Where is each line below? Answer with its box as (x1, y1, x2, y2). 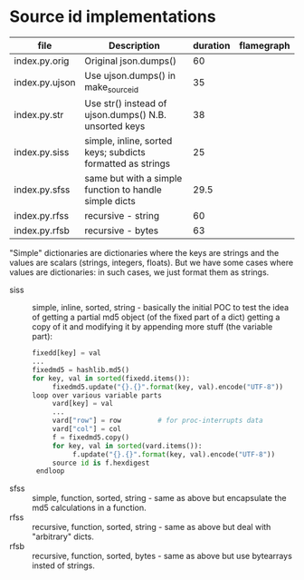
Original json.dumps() (84, 54, 176, 67)
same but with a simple (84, 172, 183, 185)
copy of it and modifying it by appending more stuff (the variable (32, 321, 273, 332)
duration (193, 39, 231, 52)
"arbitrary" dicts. (32, 531, 95, 542)
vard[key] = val (52, 399, 114, 408)
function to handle (84, 183, 163, 196)
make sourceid (84, 80, 138, 95)
